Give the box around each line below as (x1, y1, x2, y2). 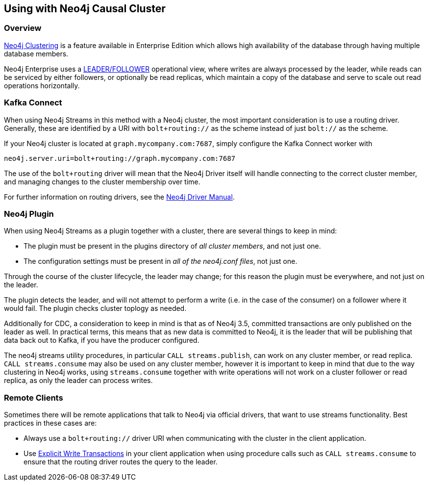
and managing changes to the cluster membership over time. (4, 177, 201, 186)
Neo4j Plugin (4, 208, 54, 219)
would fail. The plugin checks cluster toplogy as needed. (4, 304, 187, 313)
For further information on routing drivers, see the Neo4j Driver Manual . (4, 192, 235, 201)
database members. (4, 49, 69, 58)
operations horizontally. (4, 81, 80, 90)
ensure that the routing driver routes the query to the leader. (24, 458, 218, 466)
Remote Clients (4, 392, 63, 403)
